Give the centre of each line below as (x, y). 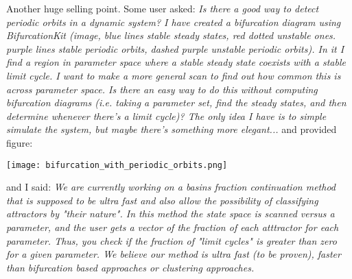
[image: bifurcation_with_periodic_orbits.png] (117, 165)
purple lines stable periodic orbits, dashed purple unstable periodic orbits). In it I (175, 48)
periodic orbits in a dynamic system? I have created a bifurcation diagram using (174, 22)
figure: (20, 142)
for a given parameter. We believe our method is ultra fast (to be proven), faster (174, 254)
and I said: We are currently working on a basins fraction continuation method (171, 187)
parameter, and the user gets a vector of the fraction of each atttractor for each (173, 227)
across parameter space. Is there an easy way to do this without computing (162, 89)
